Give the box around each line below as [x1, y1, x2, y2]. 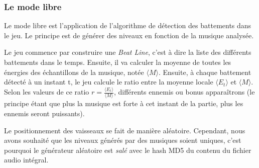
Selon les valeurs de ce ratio [4, 87, 89, 97]
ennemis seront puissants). [4, 108, 85, 118]
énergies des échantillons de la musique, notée [4, 66, 144, 77]
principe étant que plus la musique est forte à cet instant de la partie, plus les [4, 98, 243, 109]
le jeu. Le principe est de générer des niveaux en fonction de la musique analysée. [4, 30, 254, 40]
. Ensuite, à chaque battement [158, 66, 251, 77]
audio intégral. [4, 154, 49, 165]
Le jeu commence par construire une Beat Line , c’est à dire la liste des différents [4, 47, 251, 57]
